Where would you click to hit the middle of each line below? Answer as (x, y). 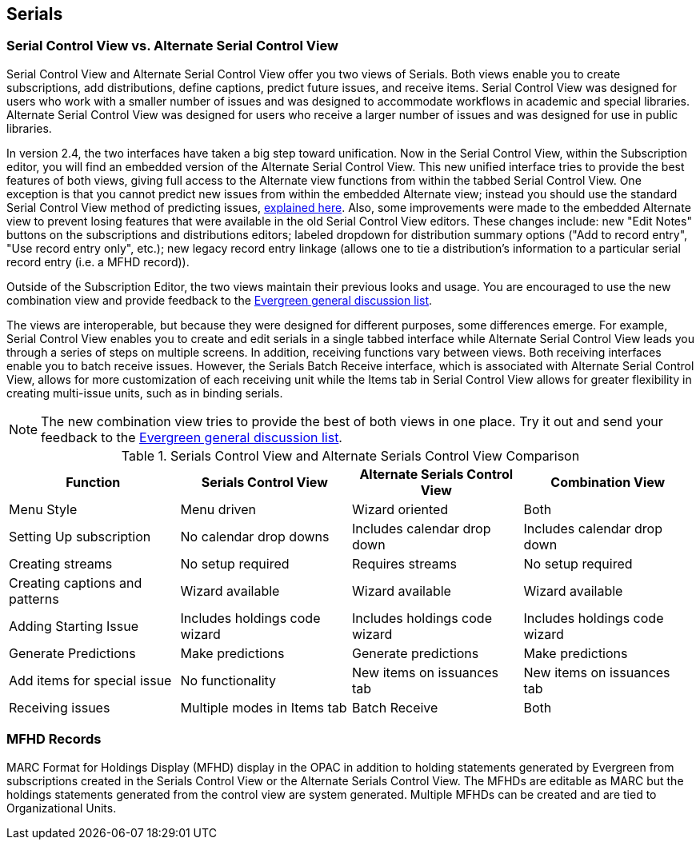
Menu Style (43, 509)
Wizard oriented (400, 509)
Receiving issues (60, 707)
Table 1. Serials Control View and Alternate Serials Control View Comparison (350, 455)
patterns (34, 599)
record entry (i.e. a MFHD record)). (98, 261)
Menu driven (218, 509)
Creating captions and (76, 583)
